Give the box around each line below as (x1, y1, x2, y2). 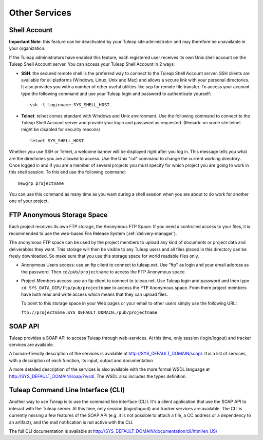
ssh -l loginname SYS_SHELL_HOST (30, 102, 110, 108)
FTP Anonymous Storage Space (9, 211, 108, 219)
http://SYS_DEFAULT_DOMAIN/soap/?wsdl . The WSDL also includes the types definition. (9, 373, 187, 379)
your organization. (9, 45, 46, 51)
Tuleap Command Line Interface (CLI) (9, 386, 125, 394)
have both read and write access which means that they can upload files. (21, 291, 168, 297)
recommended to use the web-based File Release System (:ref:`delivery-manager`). (9, 230, 177, 236)
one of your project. (9, 198, 49, 204)
